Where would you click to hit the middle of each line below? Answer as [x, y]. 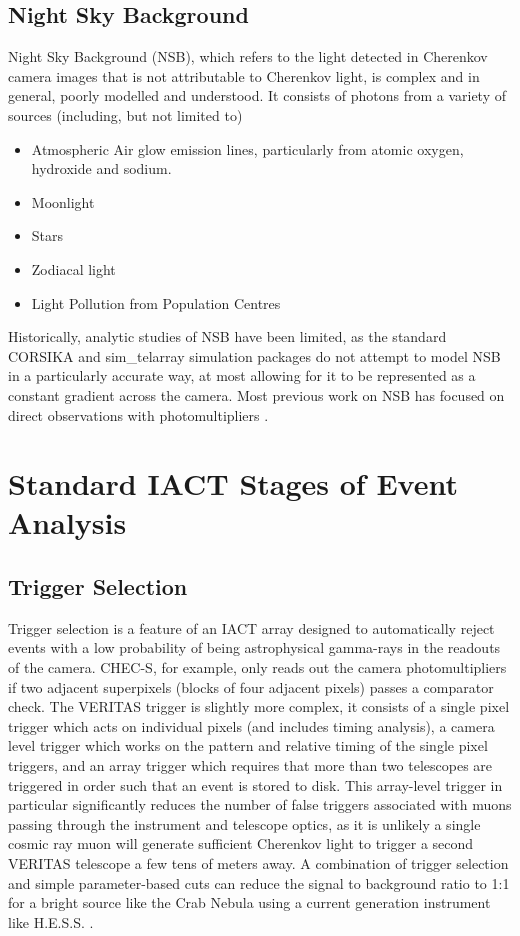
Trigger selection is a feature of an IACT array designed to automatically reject [251, 627]
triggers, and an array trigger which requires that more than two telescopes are [250, 765]
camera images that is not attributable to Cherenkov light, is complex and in [244, 75]
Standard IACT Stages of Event [233, 483]
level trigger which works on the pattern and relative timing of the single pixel [248, 745]
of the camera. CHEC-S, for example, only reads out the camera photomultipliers [257, 667]
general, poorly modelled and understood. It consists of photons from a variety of [257, 95]
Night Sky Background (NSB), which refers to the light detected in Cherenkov [248, 56]
